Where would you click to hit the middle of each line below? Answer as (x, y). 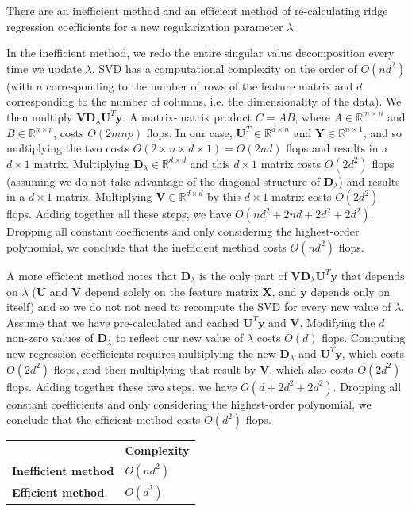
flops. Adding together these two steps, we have (122, 386)
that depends (373, 275)
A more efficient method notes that (92, 275)
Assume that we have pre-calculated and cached (123, 322)
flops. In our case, (189, 132)
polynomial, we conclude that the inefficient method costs (146, 246)
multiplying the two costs (68, 148)
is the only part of (243, 275)
